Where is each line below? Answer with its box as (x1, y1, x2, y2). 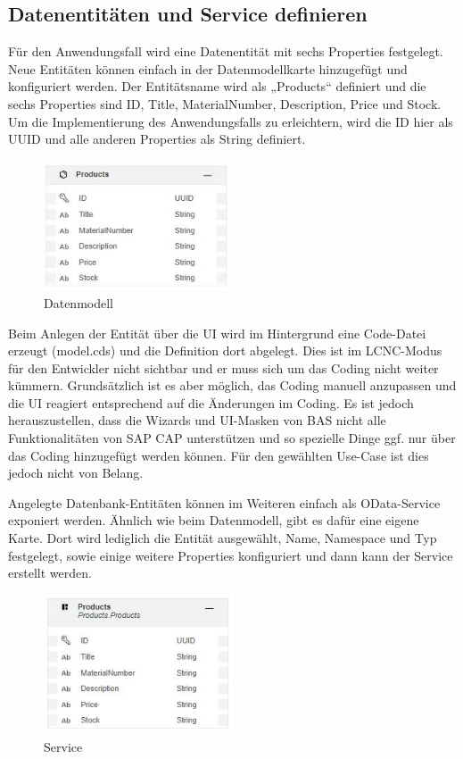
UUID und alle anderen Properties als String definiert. (8, 129, 306, 148)
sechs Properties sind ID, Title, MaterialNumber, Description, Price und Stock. (8, 94, 442, 113)
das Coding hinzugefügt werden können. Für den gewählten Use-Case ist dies (8, 446, 429, 464)
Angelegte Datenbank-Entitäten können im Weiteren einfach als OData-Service (8, 493, 441, 512)
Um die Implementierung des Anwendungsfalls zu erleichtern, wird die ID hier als (8, 112, 453, 130)
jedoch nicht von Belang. (8, 463, 144, 482)
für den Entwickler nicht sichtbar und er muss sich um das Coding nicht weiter (8, 358, 439, 377)
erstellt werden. (8, 563, 92, 582)
